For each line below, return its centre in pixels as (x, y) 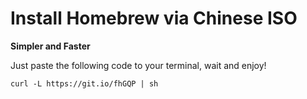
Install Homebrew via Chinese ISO (154, 18)
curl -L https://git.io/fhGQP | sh (84, 83)
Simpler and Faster (50, 46)
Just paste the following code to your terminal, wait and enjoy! (138, 65)
